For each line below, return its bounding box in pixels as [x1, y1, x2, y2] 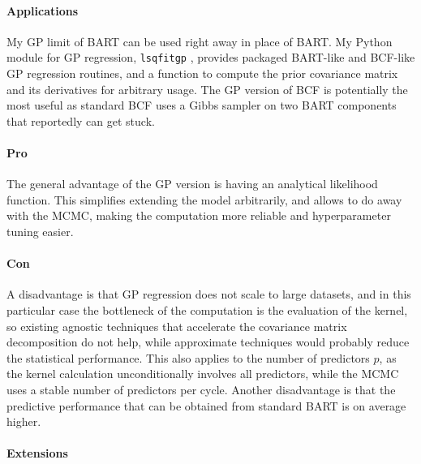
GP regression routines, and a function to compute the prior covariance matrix [6, 65, 398, 82]
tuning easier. [6, 223, 74, 239]
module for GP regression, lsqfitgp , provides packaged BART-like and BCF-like [6, 49, 415, 66]
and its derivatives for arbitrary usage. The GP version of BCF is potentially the [6, 80, 408, 97]
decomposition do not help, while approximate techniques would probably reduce [6, 333, 410, 350]
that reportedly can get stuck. [6, 112, 155, 129]
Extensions [6, 445, 68, 462]
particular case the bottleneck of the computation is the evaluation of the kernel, [6, 301, 408, 318]
